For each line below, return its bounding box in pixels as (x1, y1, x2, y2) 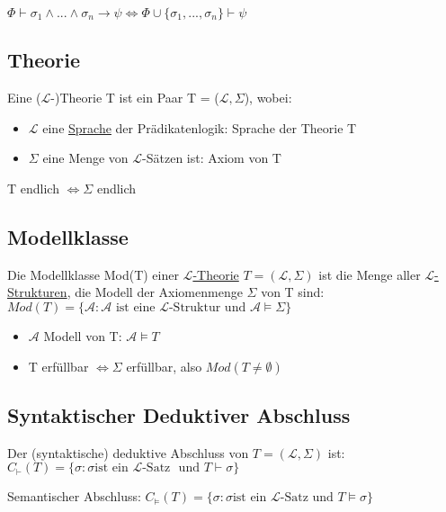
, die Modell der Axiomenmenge (67, 283, 243, 301)
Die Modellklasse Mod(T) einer (7, 265, 179, 283)
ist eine (115, 301, 156, 314)
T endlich (7, 178, 59, 197)
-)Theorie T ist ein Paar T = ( (50, 88, 219, 107)
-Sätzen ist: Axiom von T (142, 148, 281, 167)
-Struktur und (168, 301, 246, 314)
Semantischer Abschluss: (7, 487, 141, 506)
